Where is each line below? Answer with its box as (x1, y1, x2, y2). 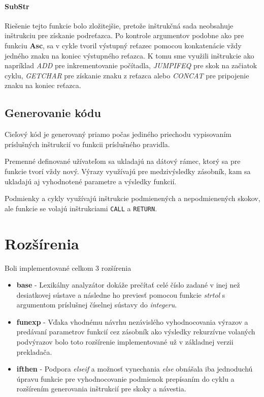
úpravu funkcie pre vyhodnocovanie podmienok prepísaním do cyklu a (16, 373, 235, 384)
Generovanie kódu (5, 105, 101, 121)
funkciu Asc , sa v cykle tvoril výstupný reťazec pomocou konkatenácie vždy (5, 40, 242, 50)
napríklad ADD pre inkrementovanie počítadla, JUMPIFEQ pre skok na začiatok (5, 60, 257, 71)
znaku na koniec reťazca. (5, 80, 81, 91)
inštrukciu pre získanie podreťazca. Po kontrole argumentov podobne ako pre (5, 30, 244, 41)
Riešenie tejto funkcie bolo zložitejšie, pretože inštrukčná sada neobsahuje (5, 20, 234, 31)
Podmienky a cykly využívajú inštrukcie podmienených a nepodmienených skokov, (5, 193, 260, 204)
